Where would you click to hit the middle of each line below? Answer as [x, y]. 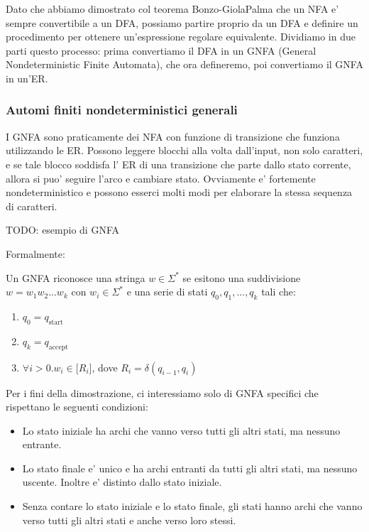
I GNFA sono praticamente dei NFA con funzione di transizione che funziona [173, 136]
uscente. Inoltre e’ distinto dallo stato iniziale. [122, 482]
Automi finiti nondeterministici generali [122, 110]
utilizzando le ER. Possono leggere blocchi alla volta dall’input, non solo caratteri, [184, 150]
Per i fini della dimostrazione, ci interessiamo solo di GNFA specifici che [162, 392]
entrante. [42, 444]
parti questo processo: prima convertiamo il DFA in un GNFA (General [161, 50]
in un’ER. [27, 78]
